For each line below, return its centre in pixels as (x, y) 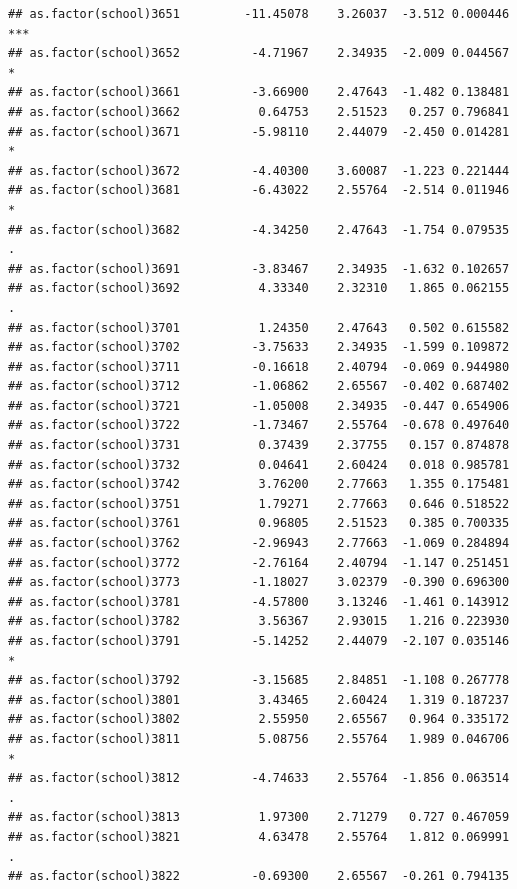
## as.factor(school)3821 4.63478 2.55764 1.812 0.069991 (259, 836)
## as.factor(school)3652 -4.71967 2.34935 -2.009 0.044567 (259, 53)
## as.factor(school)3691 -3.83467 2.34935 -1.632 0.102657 (259, 268)
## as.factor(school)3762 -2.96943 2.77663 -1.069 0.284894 (259, 543)
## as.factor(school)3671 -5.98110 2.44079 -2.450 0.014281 (259, 131)
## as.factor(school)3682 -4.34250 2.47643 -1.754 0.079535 (259, 229)
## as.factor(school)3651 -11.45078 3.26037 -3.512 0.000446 (259, 14)
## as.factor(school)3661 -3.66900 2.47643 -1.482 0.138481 (259, 92)
